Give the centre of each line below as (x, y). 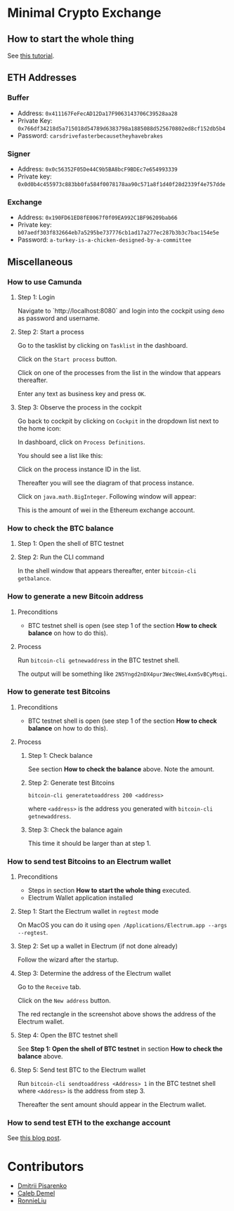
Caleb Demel (36, 1193)
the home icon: (39, 428)
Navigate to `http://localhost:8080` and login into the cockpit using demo (121, 310)
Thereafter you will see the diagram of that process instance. (106, 483)
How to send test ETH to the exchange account (89, 1123)
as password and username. (59, 318)
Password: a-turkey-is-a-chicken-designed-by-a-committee (104, 240)
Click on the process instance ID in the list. (79, 469)
